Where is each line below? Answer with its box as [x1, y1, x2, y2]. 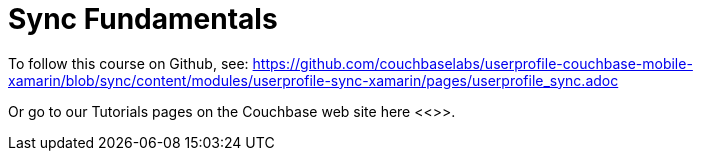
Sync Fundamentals [8, 2, 278, 36]
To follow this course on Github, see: [8, 54, 249, 72]
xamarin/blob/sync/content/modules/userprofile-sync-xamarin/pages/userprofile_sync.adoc [8, 71, 619, 89]
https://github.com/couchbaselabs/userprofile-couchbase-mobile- [252, 54, 693, 72]
